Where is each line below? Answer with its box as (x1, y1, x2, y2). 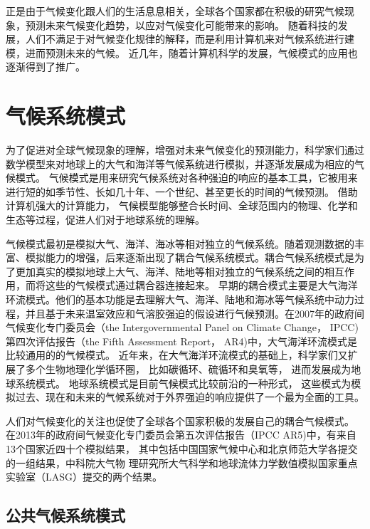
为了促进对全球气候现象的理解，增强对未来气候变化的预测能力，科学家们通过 (6, 142, 364, 157)
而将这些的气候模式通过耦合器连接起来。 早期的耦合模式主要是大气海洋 (25, 278, 358, 293)
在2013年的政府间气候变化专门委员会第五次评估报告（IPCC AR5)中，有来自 (6, 427, 356, 442)
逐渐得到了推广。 (6, 59, 85, 74)
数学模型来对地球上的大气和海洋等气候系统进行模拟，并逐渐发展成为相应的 (6, 156, 354, 171)
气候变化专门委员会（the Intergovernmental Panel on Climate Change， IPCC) (6, 320, 359, 335)
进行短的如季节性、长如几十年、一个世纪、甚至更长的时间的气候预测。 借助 (6, 184, 358, 199)
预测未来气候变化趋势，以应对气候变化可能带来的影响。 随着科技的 (25, 17, 338, 32)
